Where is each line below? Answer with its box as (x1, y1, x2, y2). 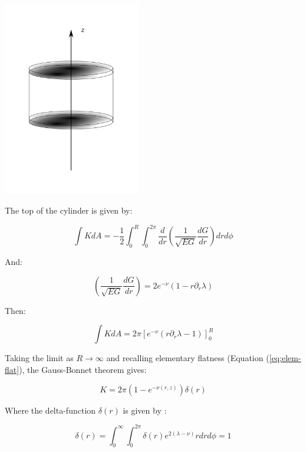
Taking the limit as (5, 352, 74, 364)
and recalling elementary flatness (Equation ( (106, 352, 269, 364)
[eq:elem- (269, 352, 301, 364)
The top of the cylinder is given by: (5, 204, 133, 217)
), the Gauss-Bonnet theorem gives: (19, 363, 147, 375)
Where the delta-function (5, 404, 96, 416)
